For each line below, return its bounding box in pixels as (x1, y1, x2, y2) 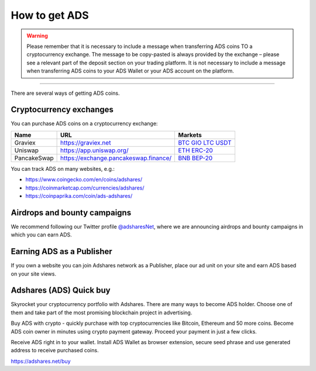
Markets (178, 130, 202, 139)
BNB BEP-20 (178, 154, 213, 162)
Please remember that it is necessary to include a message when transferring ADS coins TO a (26, 43, 253, 50)
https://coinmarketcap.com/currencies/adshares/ (25, 184, 145, 191)
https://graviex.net (60, 138, 111, 146)
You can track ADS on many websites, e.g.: (11, 165, 115, 172)
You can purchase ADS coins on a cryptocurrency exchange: (11, 120, 158, 127)
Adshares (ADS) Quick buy (11, 286, 111, 296)
